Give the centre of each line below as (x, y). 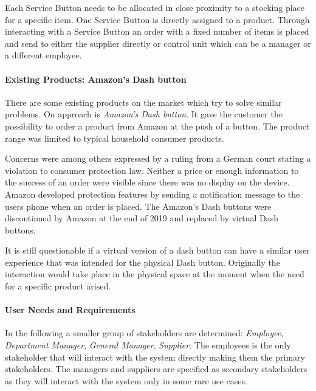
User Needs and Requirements (70, 310)
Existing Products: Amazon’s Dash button (96, 79)
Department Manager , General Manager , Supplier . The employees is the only (148, 345)
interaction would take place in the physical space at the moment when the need (155, 274)
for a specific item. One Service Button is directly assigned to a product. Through (157, 19)
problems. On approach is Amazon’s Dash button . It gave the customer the (144, 114)
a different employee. (43, 55)
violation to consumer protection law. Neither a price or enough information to (152, 170)
